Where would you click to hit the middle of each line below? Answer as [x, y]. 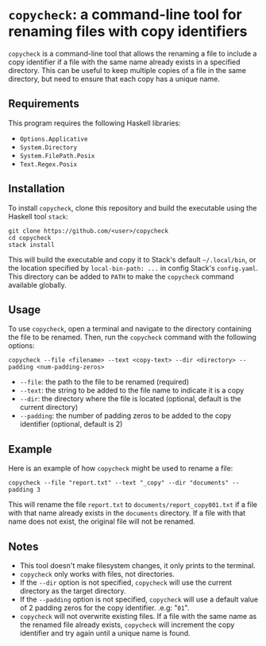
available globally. [38, 284]
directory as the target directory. [73, 591]
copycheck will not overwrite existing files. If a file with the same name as [138, 616]
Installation [37, 189]
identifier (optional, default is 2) [71, 424]
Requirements [44, 104]
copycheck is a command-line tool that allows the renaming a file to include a [133, 53]
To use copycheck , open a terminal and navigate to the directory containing [130, 329]
